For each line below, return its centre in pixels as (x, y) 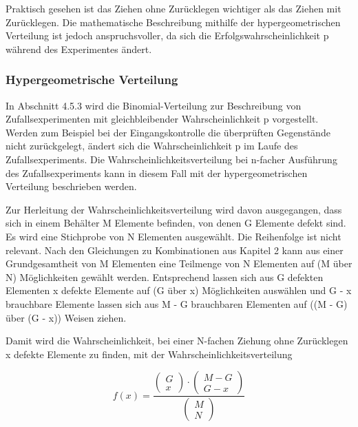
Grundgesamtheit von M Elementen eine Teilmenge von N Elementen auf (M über (179, 263)
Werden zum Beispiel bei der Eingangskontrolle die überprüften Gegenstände (168, 132)
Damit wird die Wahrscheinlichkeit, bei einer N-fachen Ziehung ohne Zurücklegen (177, 341)
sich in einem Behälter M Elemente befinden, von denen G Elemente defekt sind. (176, 223)
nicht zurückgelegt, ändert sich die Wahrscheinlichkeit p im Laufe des (152, 146)
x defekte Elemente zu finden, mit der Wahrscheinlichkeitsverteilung (149, 354)
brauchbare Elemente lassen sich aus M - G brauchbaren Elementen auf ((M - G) (177, 303)
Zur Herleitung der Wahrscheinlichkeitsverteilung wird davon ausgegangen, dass (174, 209)
